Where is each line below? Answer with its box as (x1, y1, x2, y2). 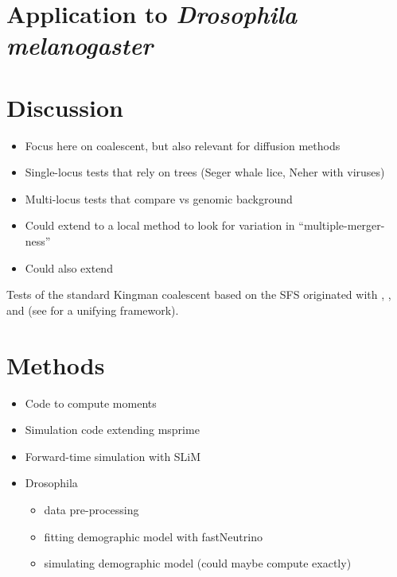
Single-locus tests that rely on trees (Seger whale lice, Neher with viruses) (25, 164, 385, 180)
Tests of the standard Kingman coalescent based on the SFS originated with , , (6, 286, 391, 303)
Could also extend (25, 259, 113, 276)
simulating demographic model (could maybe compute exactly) (44, 555, 352, 571)
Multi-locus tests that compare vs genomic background (25, 190, 293, 207)
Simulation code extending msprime (25, 421, 200, 438)
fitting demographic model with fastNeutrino (44, 528, 263, 544)
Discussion (6, 91, 123, 123)
